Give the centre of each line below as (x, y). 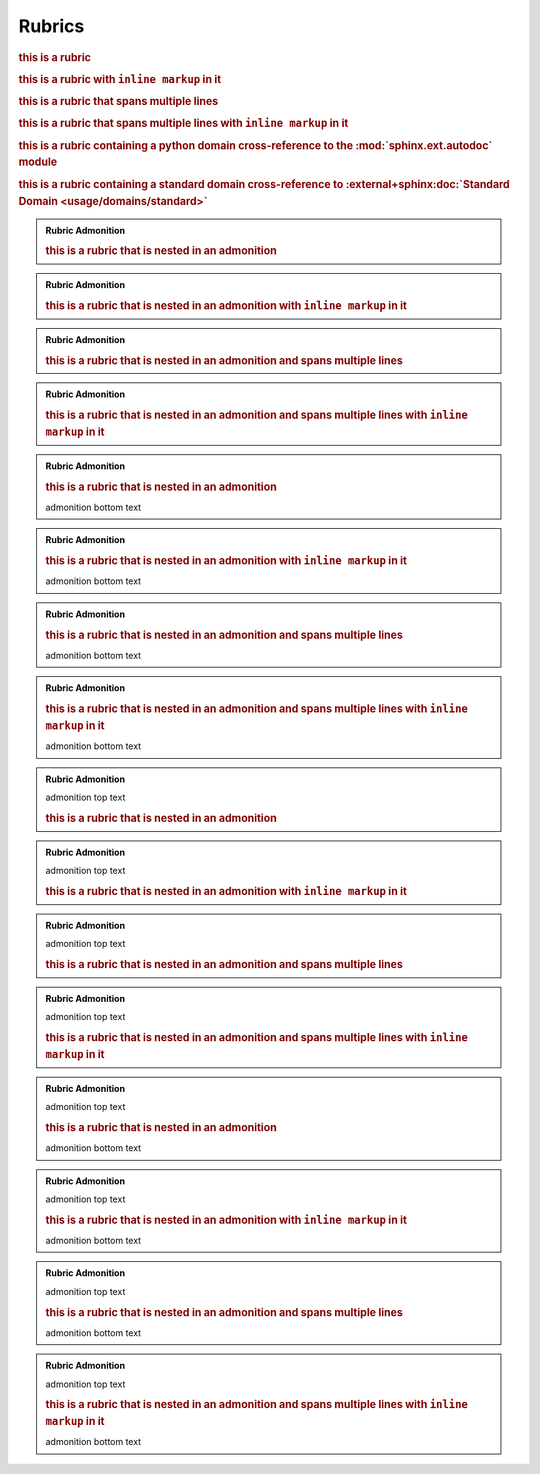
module (38, 162)
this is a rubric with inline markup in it (120, 79)
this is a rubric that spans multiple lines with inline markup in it (183, 123)
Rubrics (51, 26)
